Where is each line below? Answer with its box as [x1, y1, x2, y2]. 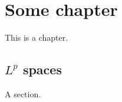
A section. [5, 87, 41, 100]
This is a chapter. [5, 31, 68, 44]
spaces [22, 60, 62, 78]
